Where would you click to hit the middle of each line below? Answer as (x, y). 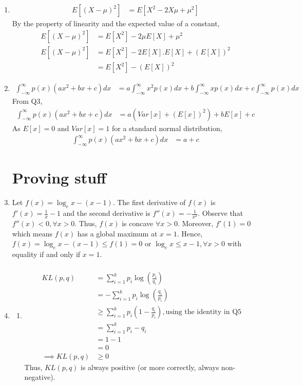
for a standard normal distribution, (167, 128)
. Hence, (190, 233)
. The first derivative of (149, 202)
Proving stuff (59, 178)
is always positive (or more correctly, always (150, 367)
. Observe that (221, 213)
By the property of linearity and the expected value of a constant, (116, 23)
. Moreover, (195, 223)
